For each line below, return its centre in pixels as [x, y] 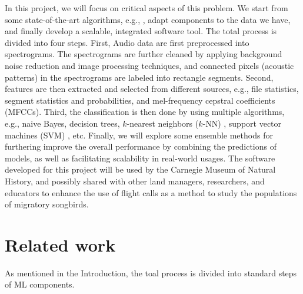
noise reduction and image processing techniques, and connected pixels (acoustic [149, 65]
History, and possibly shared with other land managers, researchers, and [135, 181]
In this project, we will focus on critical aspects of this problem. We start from [146, 8]
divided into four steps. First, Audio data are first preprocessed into [127, 42]
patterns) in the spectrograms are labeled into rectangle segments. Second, [139, 77]
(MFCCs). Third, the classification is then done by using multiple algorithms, [145, 112]
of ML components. [40, 284]
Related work [60, 244]
